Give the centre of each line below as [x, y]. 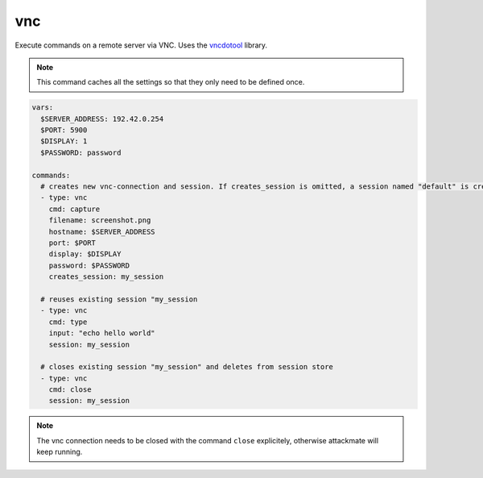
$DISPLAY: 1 [64, 141]
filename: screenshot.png [100, 220]
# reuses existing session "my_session [119, 299]
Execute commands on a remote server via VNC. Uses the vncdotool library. [141, 45]
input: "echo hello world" [102, 333]
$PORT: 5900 [64, 130]
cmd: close [70, 390]
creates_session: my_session [106, 277]
